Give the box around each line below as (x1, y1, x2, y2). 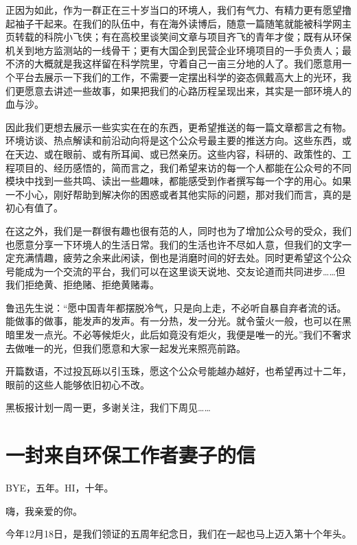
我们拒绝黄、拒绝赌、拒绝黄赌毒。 (5, 277, 159, 292)
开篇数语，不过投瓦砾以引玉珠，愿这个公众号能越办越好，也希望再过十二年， (5, 364, 352, 378)
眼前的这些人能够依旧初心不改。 (5, 377, 150, 391)
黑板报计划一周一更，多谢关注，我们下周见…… (5, 400, 211, 415)
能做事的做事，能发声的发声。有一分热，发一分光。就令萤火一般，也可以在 (5, 314, 342, 328)
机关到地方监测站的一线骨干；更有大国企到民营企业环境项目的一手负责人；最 (5, 43, 352, 57)
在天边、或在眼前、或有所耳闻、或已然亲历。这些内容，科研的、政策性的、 (5, 146, 342, 161)
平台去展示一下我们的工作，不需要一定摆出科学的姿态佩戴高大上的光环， (14, 69, 342, 84)
